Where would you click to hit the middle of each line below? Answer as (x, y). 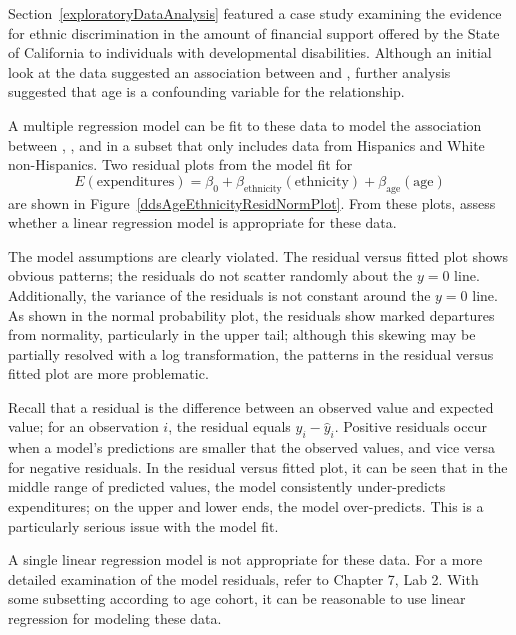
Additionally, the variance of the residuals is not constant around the (219, 294)
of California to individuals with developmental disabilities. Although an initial (250, 52)
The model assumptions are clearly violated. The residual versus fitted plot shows (258, 255)
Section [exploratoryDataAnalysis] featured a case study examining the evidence (255, 13)
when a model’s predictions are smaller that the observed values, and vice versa (252, 447)
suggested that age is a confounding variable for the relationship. (206, 91)
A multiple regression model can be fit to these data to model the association (245, 124)
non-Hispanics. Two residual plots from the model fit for (180, 164)
